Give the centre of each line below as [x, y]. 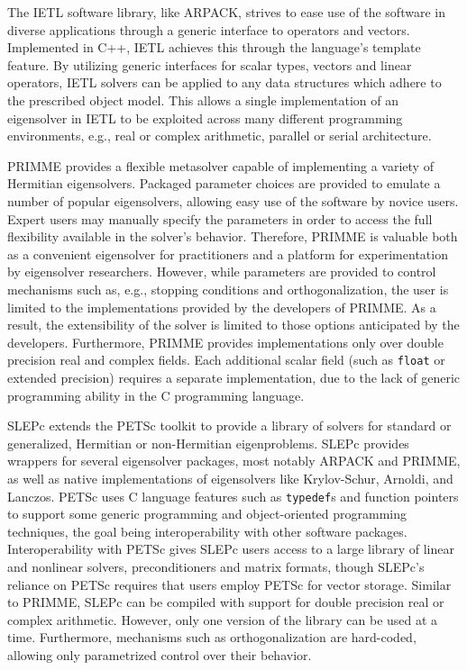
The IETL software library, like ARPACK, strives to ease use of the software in [226, 12]
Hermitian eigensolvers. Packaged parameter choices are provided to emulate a [224, 183]
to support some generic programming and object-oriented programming [207, 514]
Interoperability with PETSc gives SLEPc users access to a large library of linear [231, 549]
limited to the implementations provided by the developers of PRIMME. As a [222, 307]
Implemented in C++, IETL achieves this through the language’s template [214, 47]
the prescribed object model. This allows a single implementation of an [203, 100]
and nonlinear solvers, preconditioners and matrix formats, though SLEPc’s [216, 566]
